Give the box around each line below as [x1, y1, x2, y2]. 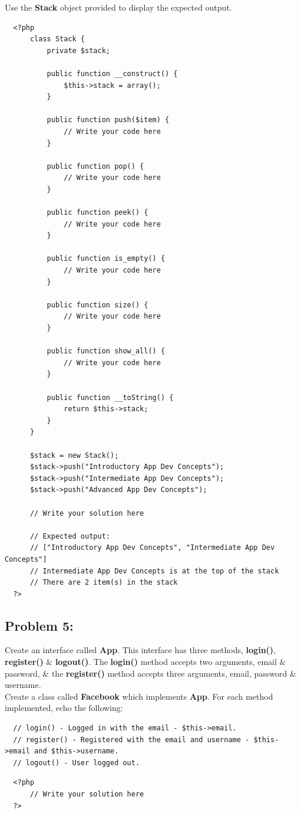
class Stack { [29, 35, 85, 44]
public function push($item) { [47, 116, 170, 124]
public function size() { [47, 300, 148, 309]
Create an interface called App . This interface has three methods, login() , [5, 644, 276, 656]
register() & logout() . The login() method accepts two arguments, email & [5, 655, 286, 668]
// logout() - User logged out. [13, 758, 140, 767]
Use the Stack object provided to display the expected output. [5, 1, 232, 13]
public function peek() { [47, 208, 148, 217]
